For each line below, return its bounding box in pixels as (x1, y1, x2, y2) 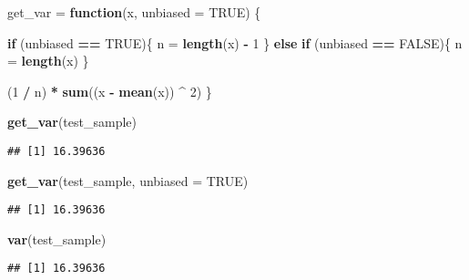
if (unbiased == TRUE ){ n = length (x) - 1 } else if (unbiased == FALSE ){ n (7, 33, 463, 52)
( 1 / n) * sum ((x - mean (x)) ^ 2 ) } (7, 81, 212, 100)
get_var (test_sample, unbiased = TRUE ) (7, 171, 249, 190)
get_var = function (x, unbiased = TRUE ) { (7, 3, 261, 21)
